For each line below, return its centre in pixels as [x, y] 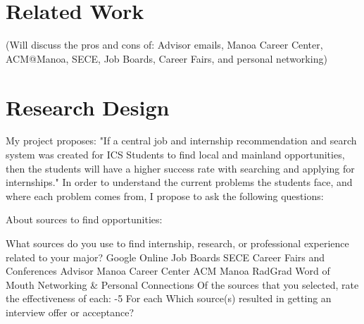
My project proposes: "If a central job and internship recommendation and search [181, 141]
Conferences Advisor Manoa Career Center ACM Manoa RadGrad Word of [168, 271]
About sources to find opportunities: [84, 219]
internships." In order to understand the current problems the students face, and [179, 182]
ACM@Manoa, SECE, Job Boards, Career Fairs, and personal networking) [167, 58]
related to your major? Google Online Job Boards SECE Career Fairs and [165, 257]
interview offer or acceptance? [70, 312]
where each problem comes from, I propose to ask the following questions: [165, 195]
